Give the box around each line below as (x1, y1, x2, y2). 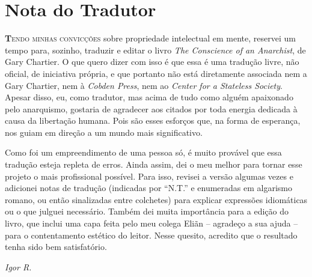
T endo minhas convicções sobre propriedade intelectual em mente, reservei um (5, 32, 296, 44)
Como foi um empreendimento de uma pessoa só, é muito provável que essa (5, 146, 282, 159)
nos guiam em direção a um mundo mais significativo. (5, 126, 203, 138)
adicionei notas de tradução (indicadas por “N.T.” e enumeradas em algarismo (5, 181, 293, 194)
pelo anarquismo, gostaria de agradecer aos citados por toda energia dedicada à (5, 102, 298, 115)
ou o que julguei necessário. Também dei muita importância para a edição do (5, 205, 289, 218)
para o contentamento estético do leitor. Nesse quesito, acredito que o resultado (5, 228, 298, 241)
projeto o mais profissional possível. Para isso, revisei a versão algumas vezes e (5, 169, 293, 182)
